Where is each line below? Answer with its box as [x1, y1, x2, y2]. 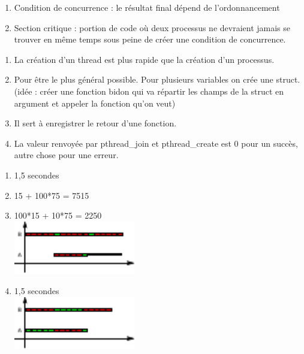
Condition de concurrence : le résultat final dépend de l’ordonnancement [14, 1, 280, 13]
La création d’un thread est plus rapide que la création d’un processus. [14, 53, 275, 65]
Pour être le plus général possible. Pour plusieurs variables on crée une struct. [14, 73, 300, 86]
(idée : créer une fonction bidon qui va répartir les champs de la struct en [14, 84, 284, 97]
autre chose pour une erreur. [14, 149, 119, 161]
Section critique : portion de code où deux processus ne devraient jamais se [14, 21, 290, 34]
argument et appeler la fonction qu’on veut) [14, 96, 176, 109]
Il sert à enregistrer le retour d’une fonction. [14, 117, 177, 129]
